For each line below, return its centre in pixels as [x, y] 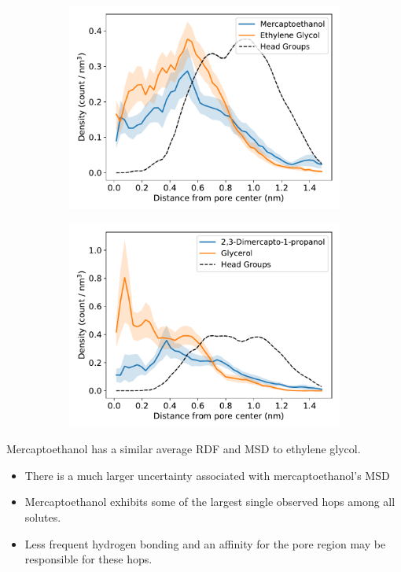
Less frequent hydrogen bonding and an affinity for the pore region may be [205, 543]
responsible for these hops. [88, 559]
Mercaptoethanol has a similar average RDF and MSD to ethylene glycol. [184, 449]
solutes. [43, 517]
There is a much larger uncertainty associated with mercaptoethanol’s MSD [207, 475]
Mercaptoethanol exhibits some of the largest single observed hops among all [210, 502]
